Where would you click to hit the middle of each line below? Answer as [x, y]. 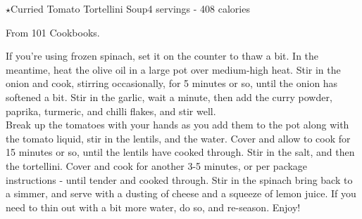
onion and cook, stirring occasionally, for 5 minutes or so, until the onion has [172, 83]
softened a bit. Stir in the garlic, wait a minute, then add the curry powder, [169, 97]
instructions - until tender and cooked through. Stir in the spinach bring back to [179, 179]
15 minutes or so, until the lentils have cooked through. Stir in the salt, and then [180, 152]
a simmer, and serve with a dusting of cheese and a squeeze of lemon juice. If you [181, 193]
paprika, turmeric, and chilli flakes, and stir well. [111, 111]
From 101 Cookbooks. [53, 32]
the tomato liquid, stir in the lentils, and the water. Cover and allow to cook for [178, 138]
